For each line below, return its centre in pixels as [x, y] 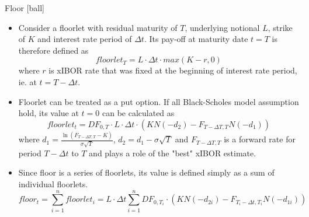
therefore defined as [53, 50]
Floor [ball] [25, 8]
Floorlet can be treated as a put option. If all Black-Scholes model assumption [159, 101]
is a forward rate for [260, 139]
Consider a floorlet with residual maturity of [98, 27]
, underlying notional [222, 27]
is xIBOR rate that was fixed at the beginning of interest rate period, [173, 70]
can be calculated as [138, 113]
